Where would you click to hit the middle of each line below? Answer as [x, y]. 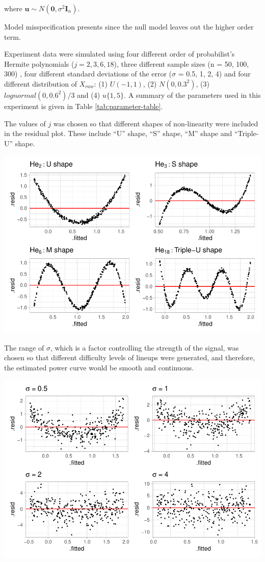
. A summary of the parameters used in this [192, 95]
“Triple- [246, 133]
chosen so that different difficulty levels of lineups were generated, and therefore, [130, 357]
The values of [25, 123]
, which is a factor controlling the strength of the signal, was [144, 347]
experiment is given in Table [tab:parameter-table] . [84, 106]
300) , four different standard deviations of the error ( [88, 74]
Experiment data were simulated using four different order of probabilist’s [120, 54]
